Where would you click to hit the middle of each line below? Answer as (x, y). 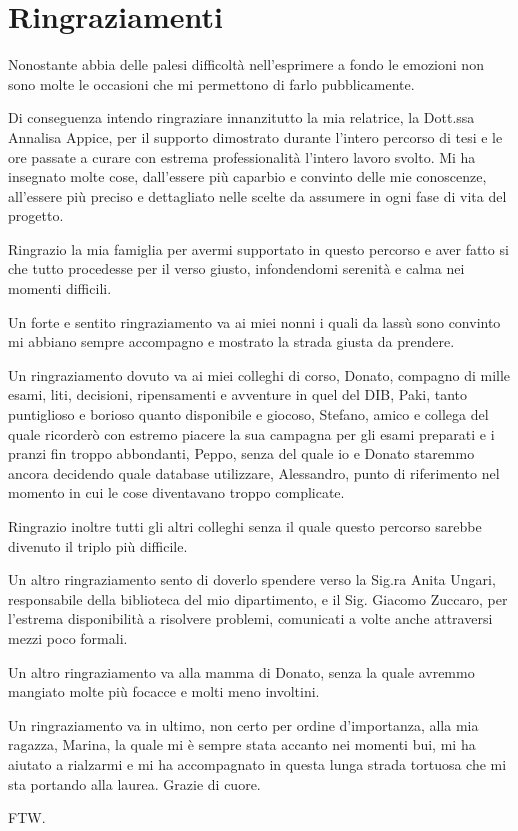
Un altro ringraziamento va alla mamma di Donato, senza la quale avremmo (241, 671)
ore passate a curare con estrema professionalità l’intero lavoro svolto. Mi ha (242, 156)
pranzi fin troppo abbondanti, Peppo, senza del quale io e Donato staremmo (241, 453)
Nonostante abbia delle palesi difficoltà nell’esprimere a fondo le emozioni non (246, 64)
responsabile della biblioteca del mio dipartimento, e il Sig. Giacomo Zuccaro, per (258, 598)
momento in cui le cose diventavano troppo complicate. (176, 492)
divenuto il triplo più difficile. (98, 545)
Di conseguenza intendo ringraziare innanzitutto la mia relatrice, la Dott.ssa (241, 117)
